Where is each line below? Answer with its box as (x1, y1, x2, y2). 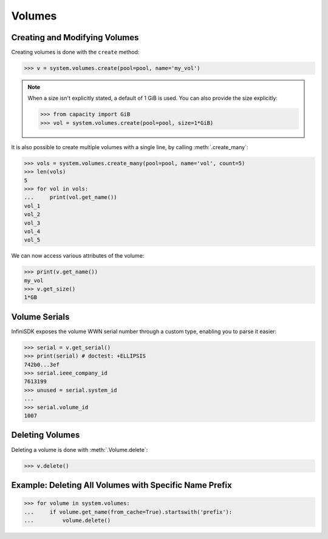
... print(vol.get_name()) (24, 194, 118, 201)
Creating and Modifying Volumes (11, 32, 139, 43)
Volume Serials (11, 311, 70, 322)
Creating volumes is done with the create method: (11, 49, 140, 56)
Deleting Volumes (11, 430, 80, 440)
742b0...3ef (24, 361, 60, 368)
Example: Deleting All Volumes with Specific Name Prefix (11, 480, 232, 490)
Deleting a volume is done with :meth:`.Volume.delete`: (11, 446, 148, 453)
